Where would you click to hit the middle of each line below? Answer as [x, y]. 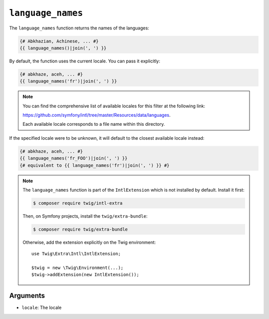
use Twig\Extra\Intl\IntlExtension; [76, 254]
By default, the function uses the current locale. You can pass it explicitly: [85, 61]
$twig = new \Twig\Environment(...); [78, 268]
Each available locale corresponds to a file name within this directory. [94, 124]
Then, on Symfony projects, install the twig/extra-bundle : [85, 216]
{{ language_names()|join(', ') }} [63, 48]
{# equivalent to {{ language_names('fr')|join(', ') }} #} [95, 165]
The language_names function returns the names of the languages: [79, 28]
